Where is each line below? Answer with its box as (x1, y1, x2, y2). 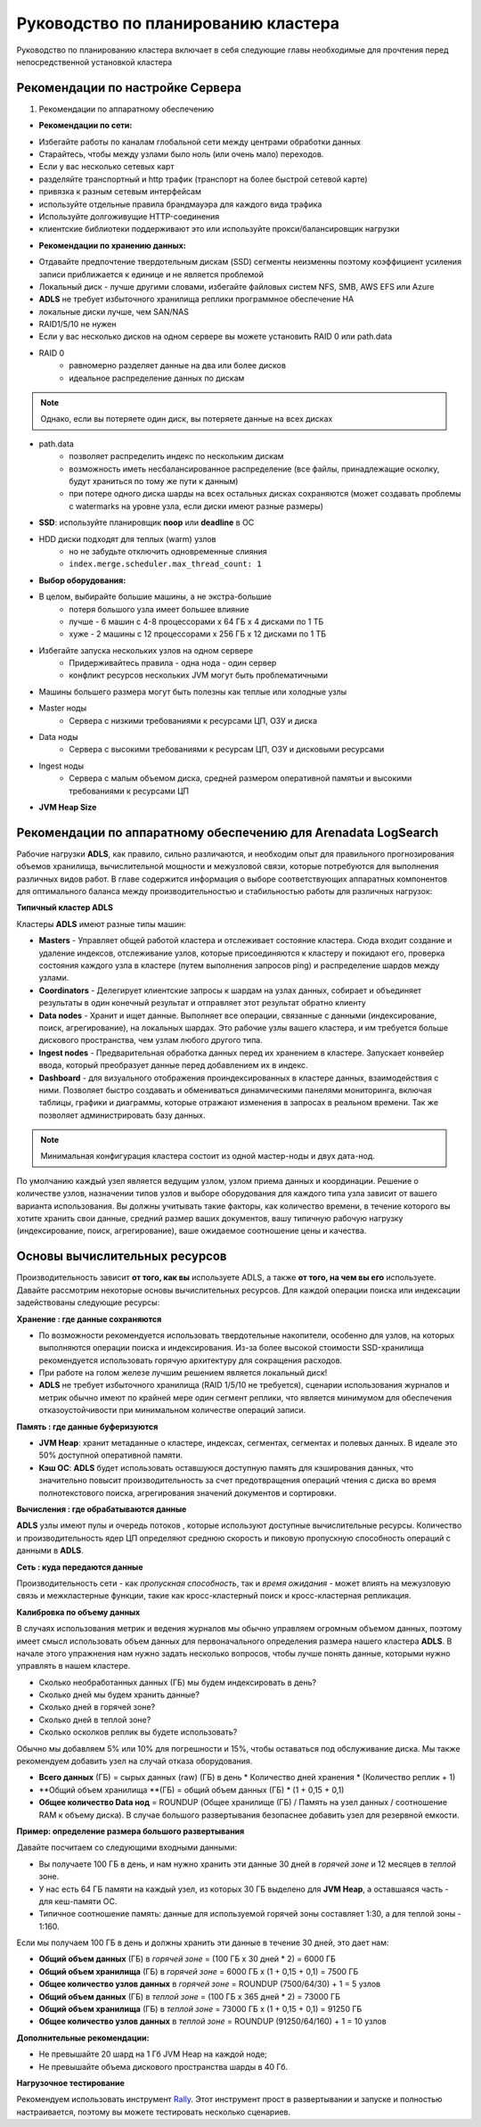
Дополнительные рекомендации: (16, 2033, 150, 2043)
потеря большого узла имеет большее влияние (69, 604, 249, 614)
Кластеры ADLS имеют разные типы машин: (16, 918, 186, 929)
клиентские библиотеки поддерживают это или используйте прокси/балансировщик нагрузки (38, 224, 400, 234)
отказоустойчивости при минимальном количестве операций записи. (38, 1405, 306, 1416)
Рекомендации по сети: (38, 120, 133, 131)
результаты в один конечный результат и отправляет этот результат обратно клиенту (38, 998, 367, 1008)
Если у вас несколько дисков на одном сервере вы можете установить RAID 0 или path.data (38, 331, 393, 342)
